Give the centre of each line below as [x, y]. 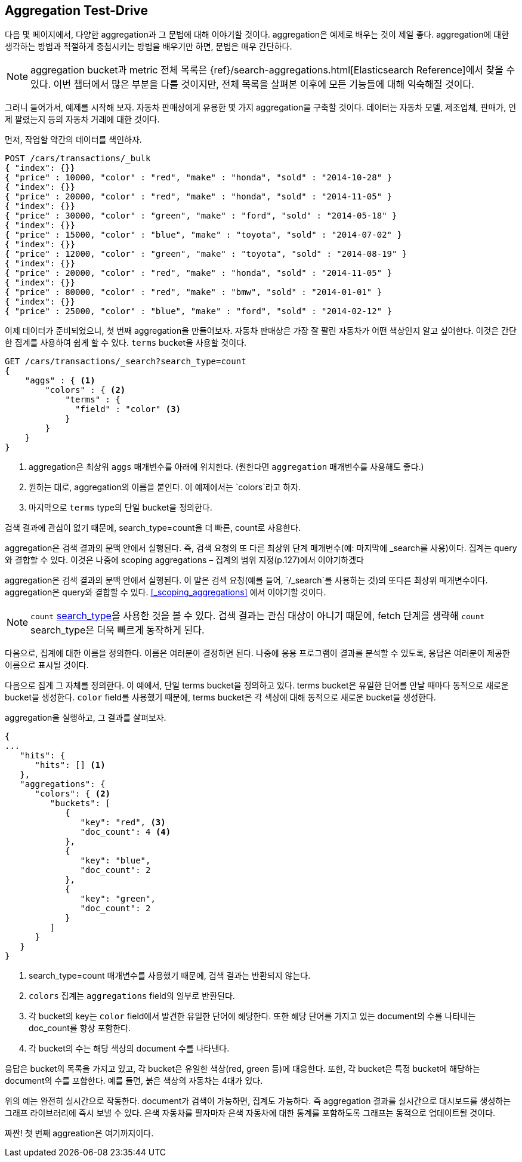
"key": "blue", [115, 861]
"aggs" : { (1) [60, 381]
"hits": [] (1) [70, 765]
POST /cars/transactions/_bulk [78, 159]
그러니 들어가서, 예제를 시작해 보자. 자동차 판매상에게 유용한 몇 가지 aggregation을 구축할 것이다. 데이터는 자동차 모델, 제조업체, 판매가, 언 [261, 107]
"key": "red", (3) [123, 823]
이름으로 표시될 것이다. [47, 665]
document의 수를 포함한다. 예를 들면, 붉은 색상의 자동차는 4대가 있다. [134, 1081]
